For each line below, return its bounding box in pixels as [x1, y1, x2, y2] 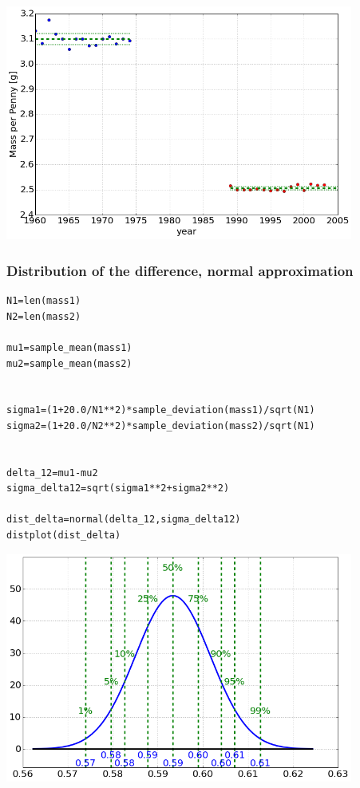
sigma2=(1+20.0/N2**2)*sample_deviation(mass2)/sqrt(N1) [6, 420, 315, 431]
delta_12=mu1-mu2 [6, 467, 98, 479]
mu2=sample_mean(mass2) [6, 357, 133, 369]
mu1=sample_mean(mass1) [6, 341, 133, 353]
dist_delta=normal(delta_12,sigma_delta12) [6, 514, 241, 526]
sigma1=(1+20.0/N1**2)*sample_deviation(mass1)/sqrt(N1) [6, 404, 315, 416]
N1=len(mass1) [6, 295, 81, 307]
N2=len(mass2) [6, 310, 81, 322]
